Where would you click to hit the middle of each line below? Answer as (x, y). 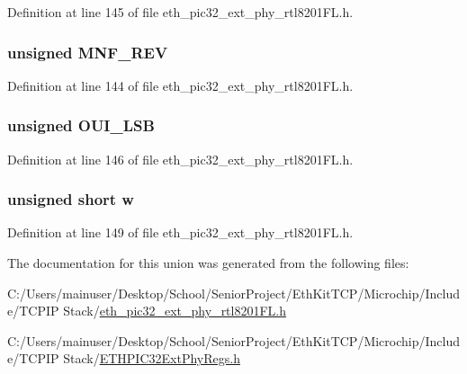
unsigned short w (71, 199)
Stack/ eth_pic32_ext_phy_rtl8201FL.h (175, 311)
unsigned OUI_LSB (81, 125)
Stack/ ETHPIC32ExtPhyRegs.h (152, 358)
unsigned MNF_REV (88, 52)
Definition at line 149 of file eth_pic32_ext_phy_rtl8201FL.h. (180, 232)
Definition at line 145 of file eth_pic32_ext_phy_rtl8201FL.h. (180, 12)
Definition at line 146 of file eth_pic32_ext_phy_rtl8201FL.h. (180, 159)
